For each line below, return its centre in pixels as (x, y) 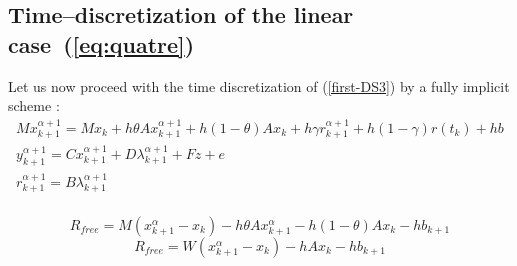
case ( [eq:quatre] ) (101, 43)
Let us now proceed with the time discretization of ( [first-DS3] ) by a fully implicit (259, 85)
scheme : (34, 105)
